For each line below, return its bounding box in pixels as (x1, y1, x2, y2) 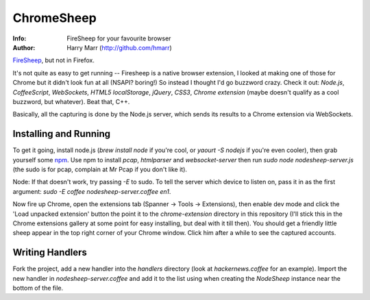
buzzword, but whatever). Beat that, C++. (12, 97, 130, 105)
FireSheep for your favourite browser (66, 34, 171, 42)
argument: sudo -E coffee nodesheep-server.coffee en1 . (12, 187, 171, 195)
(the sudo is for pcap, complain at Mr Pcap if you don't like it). (12, 165, 188, 173)
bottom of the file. (12, 284, 64, 292)
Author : (12, 43, 36, 51)
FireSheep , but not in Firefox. (12, 56, 95, 64)
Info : (12, 34, 27, 42)
